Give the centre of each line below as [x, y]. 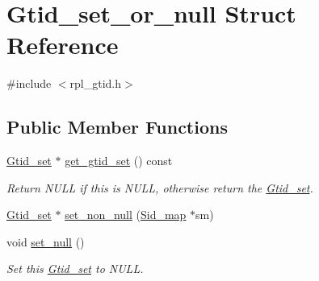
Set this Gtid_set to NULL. [75, 269]
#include [29, 83]
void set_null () [46, 241]
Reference [63, 45]
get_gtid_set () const [119, 161]
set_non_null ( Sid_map [126, 215]
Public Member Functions [117, 127]
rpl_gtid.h [96, 83]
